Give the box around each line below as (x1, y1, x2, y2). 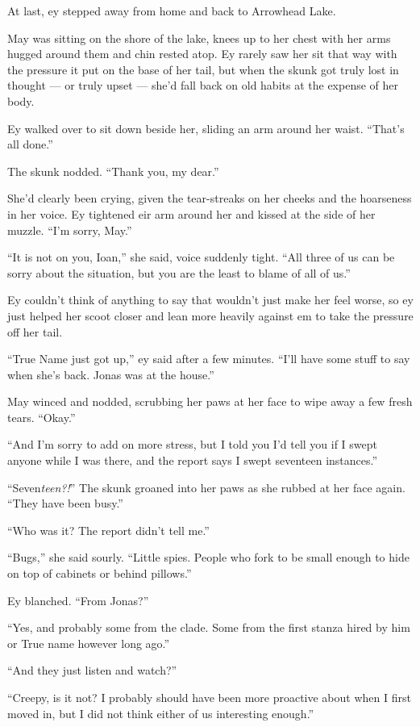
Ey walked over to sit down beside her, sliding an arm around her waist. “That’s (7, 119, 405, 136)
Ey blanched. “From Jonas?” (7, 591, 149, 608)
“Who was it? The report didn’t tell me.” (7, 521, 210, 538)
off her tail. (7, 323, 63, 340)
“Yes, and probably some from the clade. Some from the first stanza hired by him (7, 619, 410, 636)
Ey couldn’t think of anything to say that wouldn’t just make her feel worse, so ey (7, 291, 414, 308)
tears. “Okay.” (7, 408, 76, 425)
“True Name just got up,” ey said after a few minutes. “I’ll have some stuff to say (7, 350, 410, 367)
